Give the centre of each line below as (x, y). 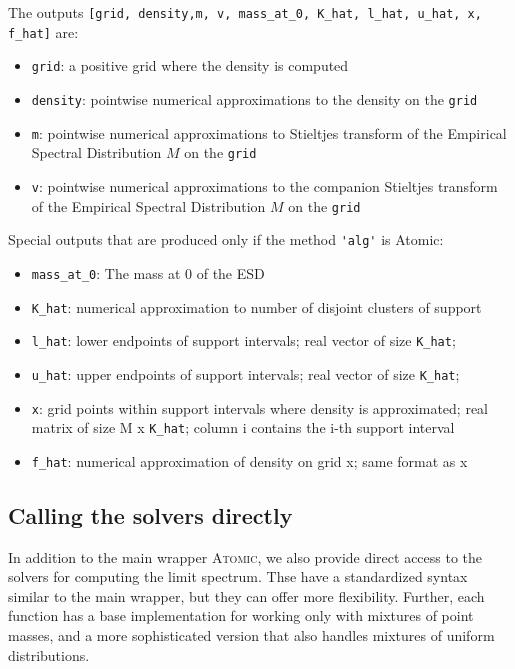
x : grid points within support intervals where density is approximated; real (260, 407)
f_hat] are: (43, 31)
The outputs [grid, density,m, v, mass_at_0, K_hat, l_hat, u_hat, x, (245, 12)
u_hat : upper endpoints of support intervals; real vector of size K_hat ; (245, 373)
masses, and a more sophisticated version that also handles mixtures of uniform (251, 635)
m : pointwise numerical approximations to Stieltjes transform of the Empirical (269, 132)
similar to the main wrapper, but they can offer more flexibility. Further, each (246, 595)
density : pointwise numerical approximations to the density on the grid (254, 98)
